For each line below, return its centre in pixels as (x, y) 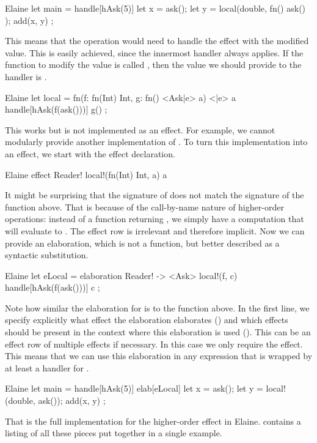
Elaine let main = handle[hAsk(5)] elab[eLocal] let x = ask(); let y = (134, 388)
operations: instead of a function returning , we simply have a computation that (155, 219)
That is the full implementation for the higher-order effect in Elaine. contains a (153, 421)
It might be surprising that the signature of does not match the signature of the (155, 195)
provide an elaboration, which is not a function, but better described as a (142, 243)
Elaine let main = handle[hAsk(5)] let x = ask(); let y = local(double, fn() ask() (155, 8)
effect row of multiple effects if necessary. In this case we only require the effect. (154, 344)
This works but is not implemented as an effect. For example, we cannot (140, 129)
